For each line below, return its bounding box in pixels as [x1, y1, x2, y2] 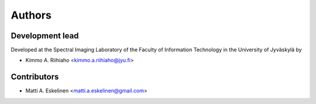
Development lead [11, 31, 79, 41]
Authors [11, 9, 52, 21]
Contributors [11, 72, 59, 82]
